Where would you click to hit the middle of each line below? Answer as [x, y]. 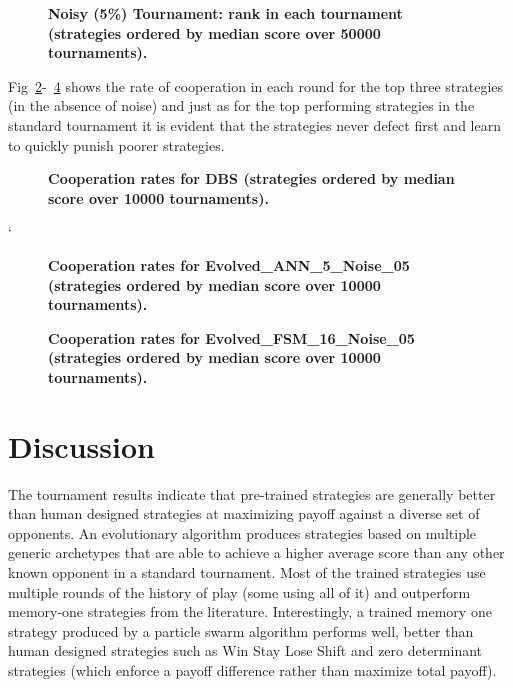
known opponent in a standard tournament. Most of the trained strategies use [247, 572]
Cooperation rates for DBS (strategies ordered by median [251, 178]
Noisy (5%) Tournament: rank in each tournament [225, 13]
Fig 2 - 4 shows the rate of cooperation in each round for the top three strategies [256, 85]
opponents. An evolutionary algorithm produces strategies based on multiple [242, 532]
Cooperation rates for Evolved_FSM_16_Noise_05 [231, 337]
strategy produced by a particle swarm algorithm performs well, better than [241, 630]
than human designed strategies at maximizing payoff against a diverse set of [244, 513]
